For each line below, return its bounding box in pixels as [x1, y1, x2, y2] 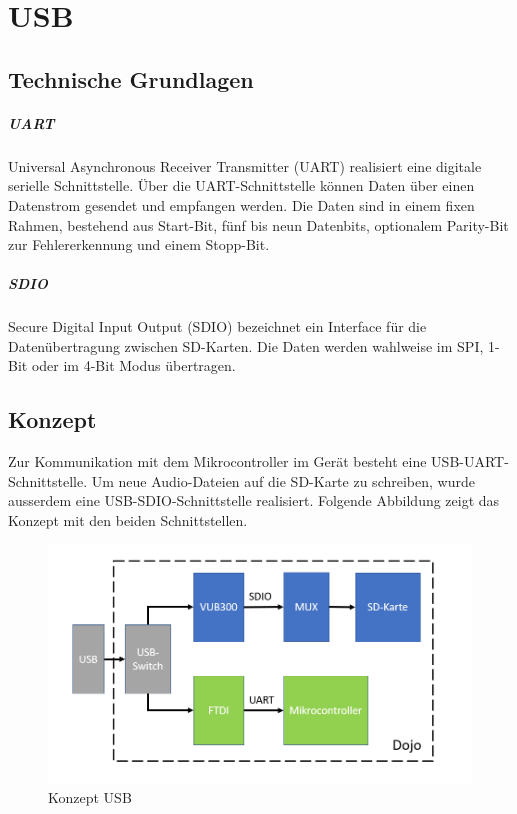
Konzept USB [48, 786, 132, 807]
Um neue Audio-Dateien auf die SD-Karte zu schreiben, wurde [91, 470, 475, 491]
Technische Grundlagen [8, 63, 254, 94]
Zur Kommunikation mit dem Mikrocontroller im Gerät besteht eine [8, 451, 427, 472]
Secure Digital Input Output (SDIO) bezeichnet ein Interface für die [8, 316, 427, 337]
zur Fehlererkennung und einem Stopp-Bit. [8, 234, 270, 255]
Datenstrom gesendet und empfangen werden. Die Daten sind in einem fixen [8, 194, 475, 215]
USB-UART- [431, 451, 509, 472]
